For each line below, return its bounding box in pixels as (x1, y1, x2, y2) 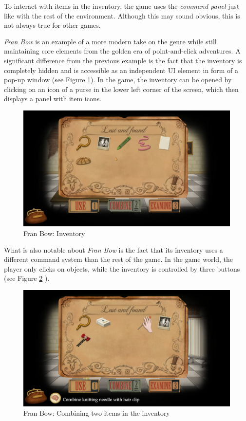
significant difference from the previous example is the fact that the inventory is (4, 55, 242, 65)
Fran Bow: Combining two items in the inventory (23, 408, 170, 418)
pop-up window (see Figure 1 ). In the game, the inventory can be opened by (4, 74, 232, 85)
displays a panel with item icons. (4, 93, 102, 104)
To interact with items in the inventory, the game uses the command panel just (4, 1, 240, 11)
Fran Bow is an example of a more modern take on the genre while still (4, 36, 217, 46)
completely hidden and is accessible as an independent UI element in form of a (4, 65, 238, 75)
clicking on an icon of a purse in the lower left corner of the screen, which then (4, 84, 239, 94)
